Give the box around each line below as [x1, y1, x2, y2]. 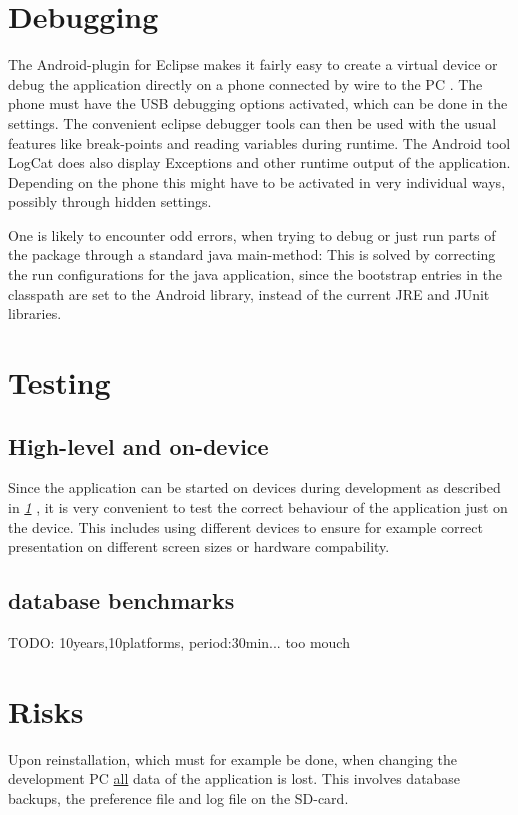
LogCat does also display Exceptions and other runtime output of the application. [8, 152, 511, 173]
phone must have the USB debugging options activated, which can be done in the [8, 93, 508, 114]
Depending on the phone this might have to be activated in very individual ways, [8, 171, 506, 192]
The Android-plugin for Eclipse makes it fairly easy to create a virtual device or [8, 54, 498, 75]
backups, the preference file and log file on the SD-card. [8, 787, 349, 808]
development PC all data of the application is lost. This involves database [8, 768, 461, 789]
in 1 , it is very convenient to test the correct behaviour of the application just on [8, 497, 508, 518]
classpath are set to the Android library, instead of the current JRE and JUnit [8, 283, 490, 304]
